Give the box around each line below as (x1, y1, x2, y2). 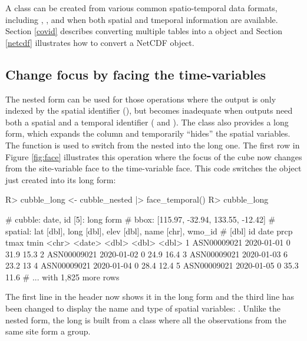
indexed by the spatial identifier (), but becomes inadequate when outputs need (5, 104, 293, 117)
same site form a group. (5, 325, 91, 337)
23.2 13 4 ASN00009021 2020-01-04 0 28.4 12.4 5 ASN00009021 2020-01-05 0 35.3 (5, 259, 299, 272)
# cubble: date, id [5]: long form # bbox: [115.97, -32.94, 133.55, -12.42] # (5, 213, 276, 225)
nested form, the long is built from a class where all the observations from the (5, 313, 286, 326)
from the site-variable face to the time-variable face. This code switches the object (5, 162, 302, 174)
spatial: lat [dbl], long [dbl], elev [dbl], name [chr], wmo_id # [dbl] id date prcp (5, 224, 293, 237)
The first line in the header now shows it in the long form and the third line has (5, 290, 295, 303)
